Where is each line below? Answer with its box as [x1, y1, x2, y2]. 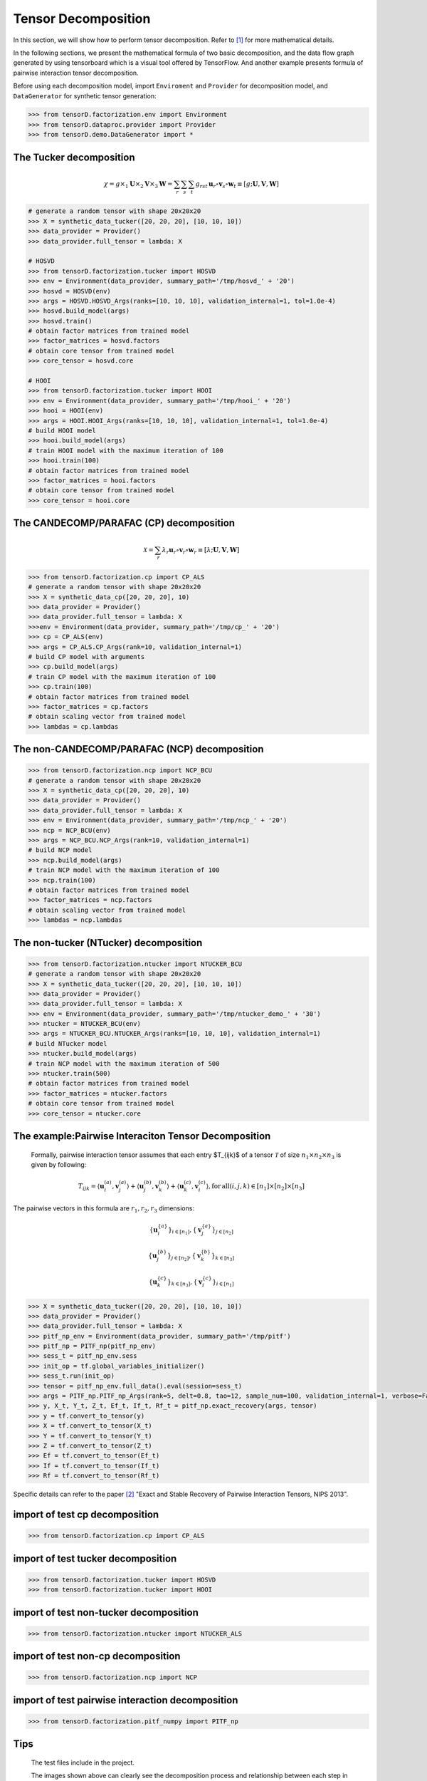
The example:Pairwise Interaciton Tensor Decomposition [13, 1130, 271, 1142]
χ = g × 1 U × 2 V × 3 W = [103, 180, 174, 189]
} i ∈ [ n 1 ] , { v [167, 1225, 202, 1236]
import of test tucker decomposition [13, 1552, 177, 1564]
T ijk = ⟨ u [78, 1182, 105, 1192]
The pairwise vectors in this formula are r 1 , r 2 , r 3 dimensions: [13, 1204, 195, 1214]
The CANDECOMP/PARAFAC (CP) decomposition [13, 517, 235, 529]
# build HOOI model [28, 426, 96, 435]
